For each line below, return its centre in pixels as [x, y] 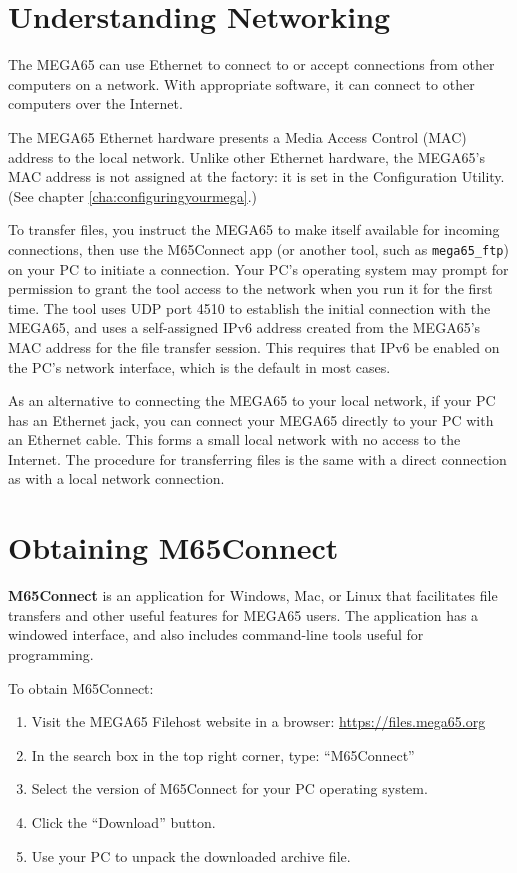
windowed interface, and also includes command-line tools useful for [216, 634]
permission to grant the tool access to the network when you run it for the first [250, 288]
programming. [51, 653]
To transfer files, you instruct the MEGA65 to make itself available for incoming [254, 229]
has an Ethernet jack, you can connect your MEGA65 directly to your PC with [251, 419]
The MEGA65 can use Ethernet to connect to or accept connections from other [251, 64]
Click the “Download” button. [123, 821]
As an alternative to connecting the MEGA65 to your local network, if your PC [252, 400]
